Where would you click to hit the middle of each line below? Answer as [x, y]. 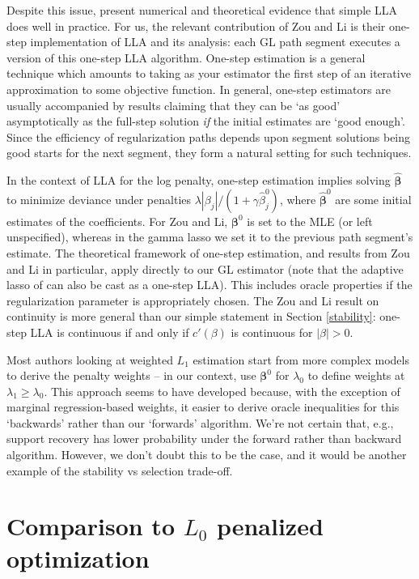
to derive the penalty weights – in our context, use [131, 375]
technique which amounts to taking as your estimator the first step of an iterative [209, 73]
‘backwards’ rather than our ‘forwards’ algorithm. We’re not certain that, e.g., [200, 422]
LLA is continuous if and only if [110, 332]
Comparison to [91, 526]
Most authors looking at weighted [90, 359]
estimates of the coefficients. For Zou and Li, [117, 221]
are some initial [373, 199]
